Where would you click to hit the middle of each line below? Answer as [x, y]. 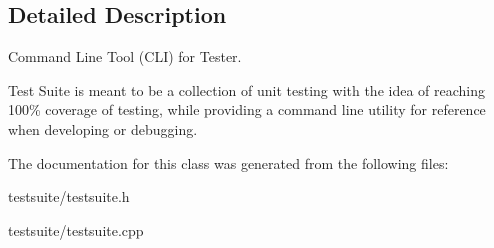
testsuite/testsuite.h [69, 196]
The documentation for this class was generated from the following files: [228, 162]
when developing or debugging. [103, 128]
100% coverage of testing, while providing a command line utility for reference [247, 109]
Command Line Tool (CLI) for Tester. [125, 56]
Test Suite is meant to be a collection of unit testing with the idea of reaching [247, 89]
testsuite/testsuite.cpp [76, 229]
